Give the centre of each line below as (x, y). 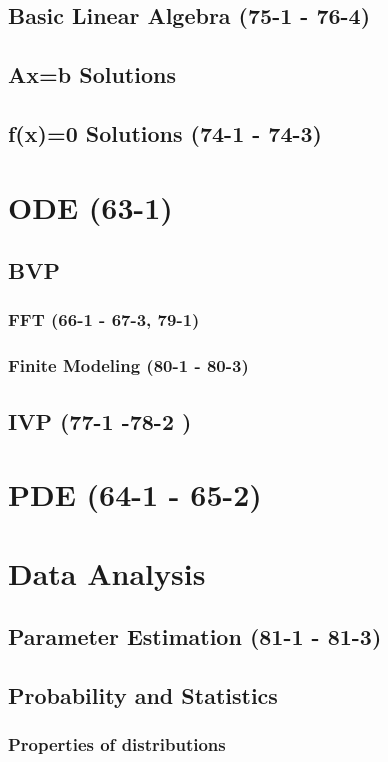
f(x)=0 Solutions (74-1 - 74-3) (165, 132)
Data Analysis (107, 572)
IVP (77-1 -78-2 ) (100, 420)
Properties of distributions (117, 744)
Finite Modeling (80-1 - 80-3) (128, 365)
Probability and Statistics (143, 694)
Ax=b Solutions (92, 74)
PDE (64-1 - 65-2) (135, 494)
